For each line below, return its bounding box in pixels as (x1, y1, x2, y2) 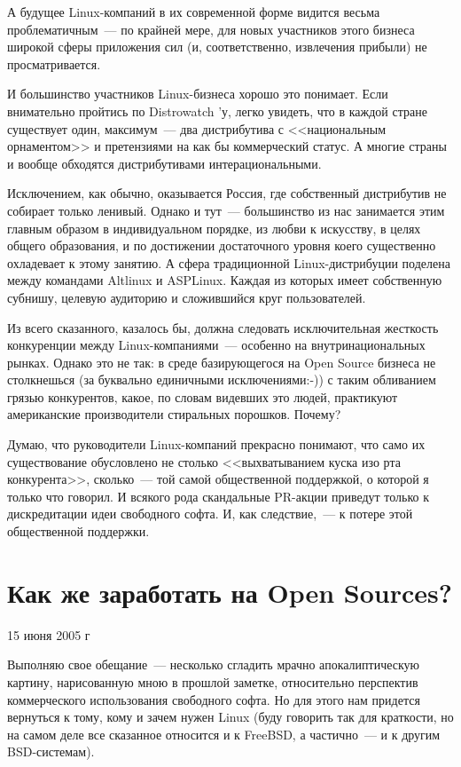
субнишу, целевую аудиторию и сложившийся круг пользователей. (7, 288, 366, 306)
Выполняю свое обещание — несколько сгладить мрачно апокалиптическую (7, 655, 420, 674)
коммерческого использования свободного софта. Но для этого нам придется (7, 690, 420, 708)
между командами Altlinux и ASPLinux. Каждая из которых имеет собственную (7, 271, 442, 289)
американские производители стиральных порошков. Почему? (7, 405, 341, 423)
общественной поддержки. (7, 522, 150, 541)
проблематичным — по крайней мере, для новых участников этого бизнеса (7, 20, 415, 38)
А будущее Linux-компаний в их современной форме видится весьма (7, 3, 380, 20)
